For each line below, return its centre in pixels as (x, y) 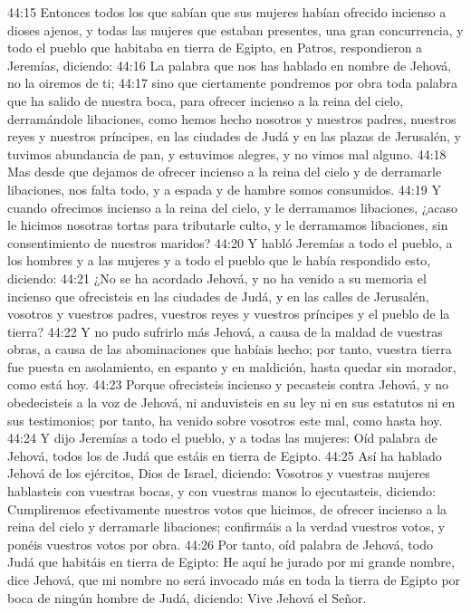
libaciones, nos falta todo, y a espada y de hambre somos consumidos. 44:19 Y (224, 189)
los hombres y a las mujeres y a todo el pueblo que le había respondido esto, (219, 260)
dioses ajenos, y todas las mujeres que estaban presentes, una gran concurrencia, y (235, 29)
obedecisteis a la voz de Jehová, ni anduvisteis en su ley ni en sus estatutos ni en (231, 402)
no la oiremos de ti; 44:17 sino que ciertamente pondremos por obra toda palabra (233, 83)
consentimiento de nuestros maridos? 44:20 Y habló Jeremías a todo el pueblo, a (230, 242)
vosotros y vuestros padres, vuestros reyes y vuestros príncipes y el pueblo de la (229, 314)
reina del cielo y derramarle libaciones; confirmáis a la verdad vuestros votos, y (226, 527)
